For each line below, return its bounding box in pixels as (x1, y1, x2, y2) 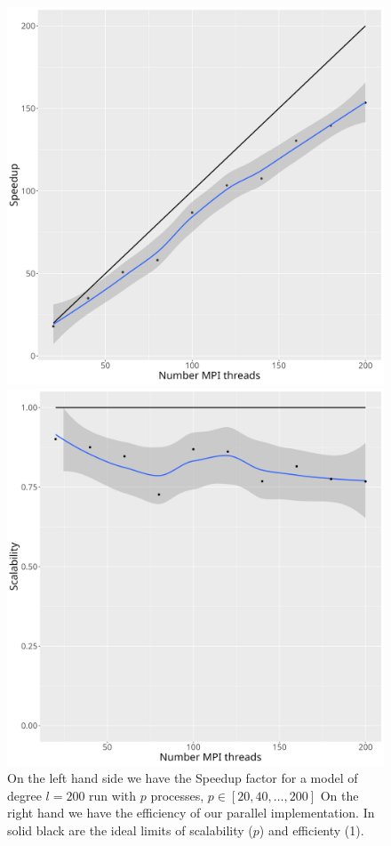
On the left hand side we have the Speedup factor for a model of (7, 769, 358, 787)
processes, (150, 786, 204, 804)
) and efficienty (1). (259, 820, 364, 839)
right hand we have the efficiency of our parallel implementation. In (7, 803, 375, 822)
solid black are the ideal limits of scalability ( (7, 820, 253, 839)
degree (7, 786, 42, 804)
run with (89, 786, 137, 804)
